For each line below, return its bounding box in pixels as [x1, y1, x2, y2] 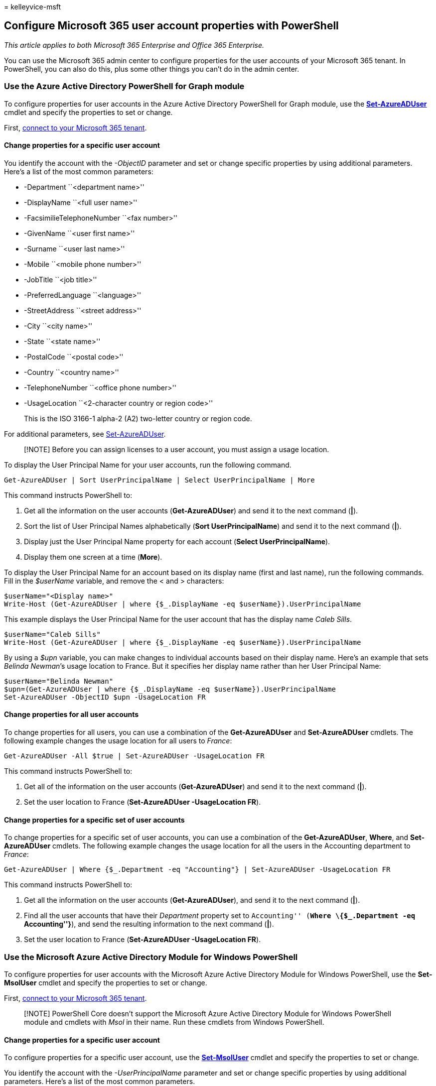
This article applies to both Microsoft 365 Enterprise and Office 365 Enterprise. [4, 40, 265, 49]
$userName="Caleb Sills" [4, 630, 101, 638]
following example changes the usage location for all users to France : [4, 736, 232, 745]
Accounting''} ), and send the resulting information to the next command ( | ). [24, 920, 274, 929]
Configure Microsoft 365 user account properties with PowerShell [4, 19, 339, 32]
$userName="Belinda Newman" [4, 677, 114, 685]
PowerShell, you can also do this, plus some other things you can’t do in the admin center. [4, 64, 299, 73]
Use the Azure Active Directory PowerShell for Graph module [4, 81, 245, 92]
